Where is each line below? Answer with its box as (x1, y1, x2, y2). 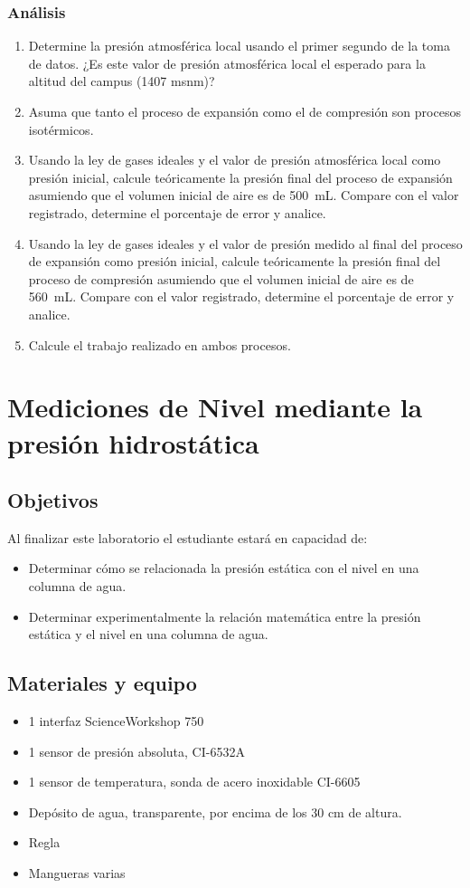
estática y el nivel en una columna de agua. (28, 625, 268, 644)
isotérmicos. (28, 119, 94, 138)
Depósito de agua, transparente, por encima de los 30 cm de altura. (28, 802, 402, 821)
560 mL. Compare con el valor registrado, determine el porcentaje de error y (28, 287, 455, 306)
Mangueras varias (28, 864, 126, 883)
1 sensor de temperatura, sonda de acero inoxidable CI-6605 (28, 772, 361, 791)
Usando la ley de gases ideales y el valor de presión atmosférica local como (28, 150, 441, 169)
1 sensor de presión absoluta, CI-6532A (28, 741, 245, 760)
